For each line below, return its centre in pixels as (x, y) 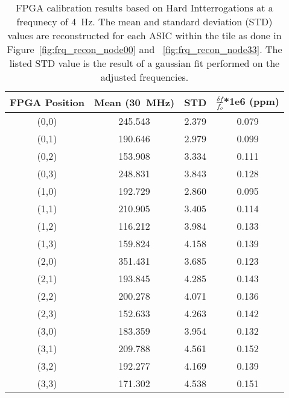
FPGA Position (47, 102)
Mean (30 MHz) (134, 102)
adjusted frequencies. (144, 77)
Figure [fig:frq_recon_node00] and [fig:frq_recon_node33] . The (144, 49)
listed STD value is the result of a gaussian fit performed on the (144, 63)
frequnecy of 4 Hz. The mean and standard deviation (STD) (144, 21)
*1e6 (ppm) (251, 101)
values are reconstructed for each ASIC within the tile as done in (144, 35)
